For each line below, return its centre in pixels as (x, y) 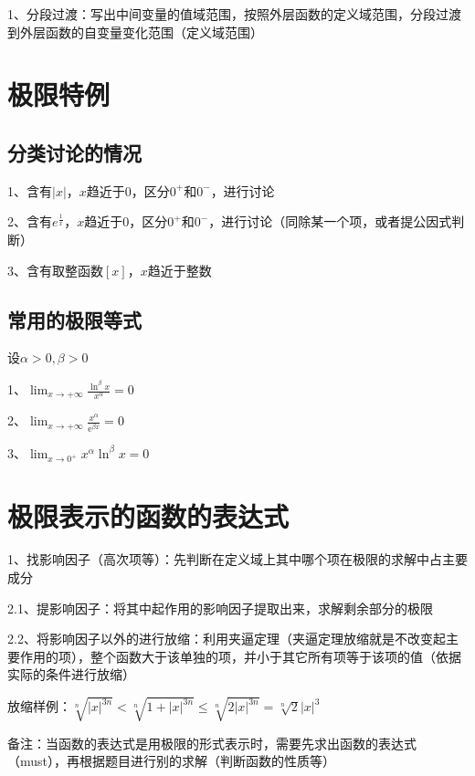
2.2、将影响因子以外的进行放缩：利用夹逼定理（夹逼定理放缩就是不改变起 (227, 639)
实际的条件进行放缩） (71, 674)
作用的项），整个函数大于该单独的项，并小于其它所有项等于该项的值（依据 (240, 656)
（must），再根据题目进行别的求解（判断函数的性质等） (172, 761)
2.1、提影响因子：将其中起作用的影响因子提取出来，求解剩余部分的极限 (220, 608)
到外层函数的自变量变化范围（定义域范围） (135, 31)
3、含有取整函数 (55, 270)
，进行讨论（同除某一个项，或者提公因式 (330, 221)
